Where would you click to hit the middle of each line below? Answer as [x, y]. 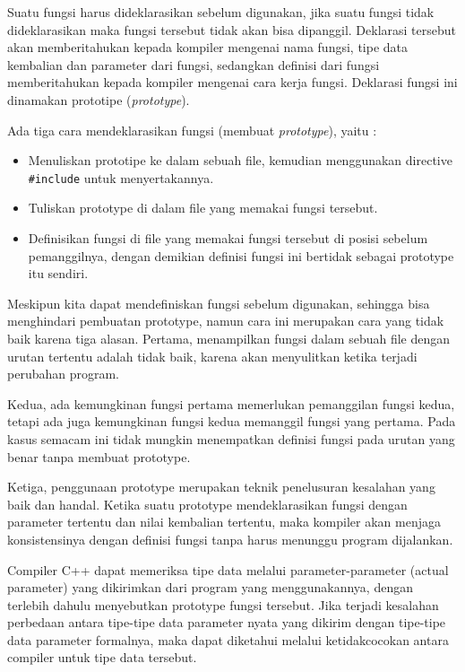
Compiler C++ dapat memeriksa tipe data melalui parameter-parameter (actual [228, 569]
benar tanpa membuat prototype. [99, 456]
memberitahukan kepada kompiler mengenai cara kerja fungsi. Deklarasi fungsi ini [232, 82]
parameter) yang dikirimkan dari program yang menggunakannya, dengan [210, 587]
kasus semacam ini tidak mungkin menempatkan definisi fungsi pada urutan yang [231, 438]
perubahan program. [63, 374]
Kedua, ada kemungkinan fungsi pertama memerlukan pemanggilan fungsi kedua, [231, 403]
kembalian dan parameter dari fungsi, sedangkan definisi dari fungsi [194, 64]
